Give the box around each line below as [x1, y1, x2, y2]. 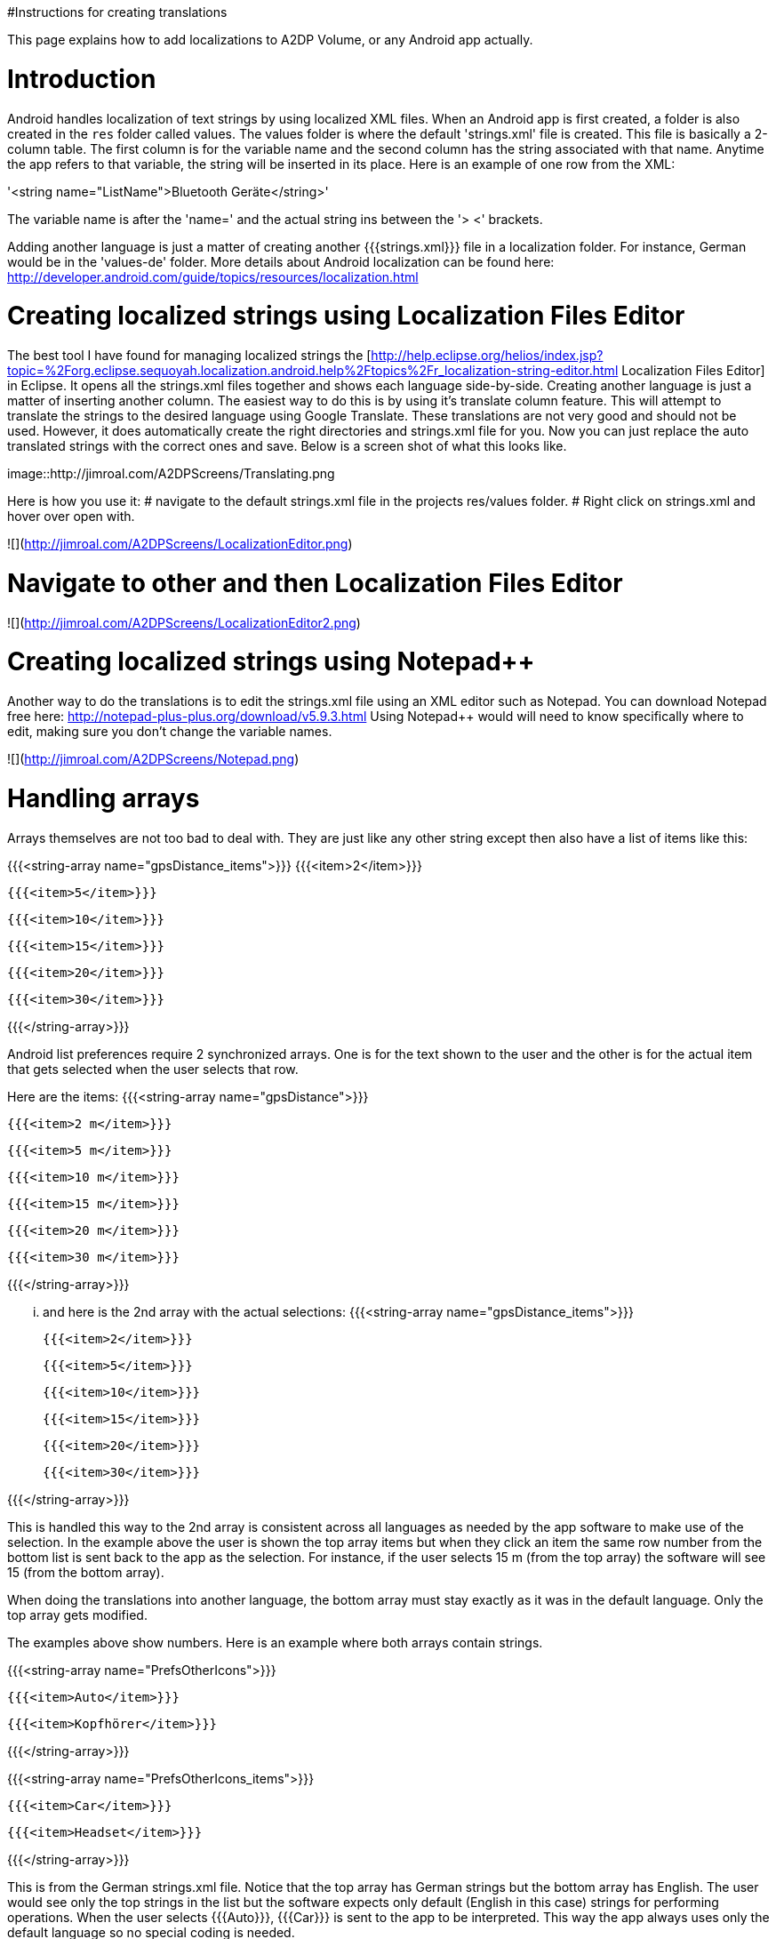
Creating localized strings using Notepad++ [7, 646, 535, 677]
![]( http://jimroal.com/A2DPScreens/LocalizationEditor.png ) [7, 536, 353, 551]
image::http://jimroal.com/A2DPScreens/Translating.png [7, 466, 335, 481]
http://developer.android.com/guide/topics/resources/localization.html [7, 268, 419, 284]
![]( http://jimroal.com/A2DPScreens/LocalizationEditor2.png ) [7, 614, 361, 630]
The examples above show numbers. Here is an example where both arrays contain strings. [7, 1634, 543, 1650]
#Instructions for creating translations [7, 4, 228, 20]
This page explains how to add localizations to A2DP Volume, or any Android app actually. [7, 32, 533, 47]
